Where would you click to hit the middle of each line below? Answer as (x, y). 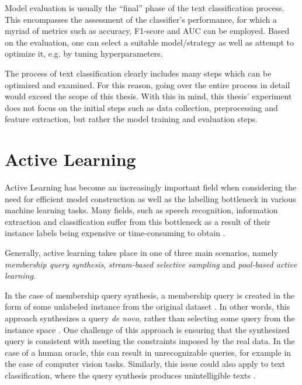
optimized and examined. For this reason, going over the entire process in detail (147, 84)
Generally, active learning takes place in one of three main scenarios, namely (141, 253)
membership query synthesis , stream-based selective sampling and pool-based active (151, 264)
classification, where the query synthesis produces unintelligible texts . (130, 375)
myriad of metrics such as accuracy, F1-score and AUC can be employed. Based (147, 31)
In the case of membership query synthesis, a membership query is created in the (150, 295)
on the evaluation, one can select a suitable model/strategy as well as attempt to (150, 42)
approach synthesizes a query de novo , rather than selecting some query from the (150, 318)
